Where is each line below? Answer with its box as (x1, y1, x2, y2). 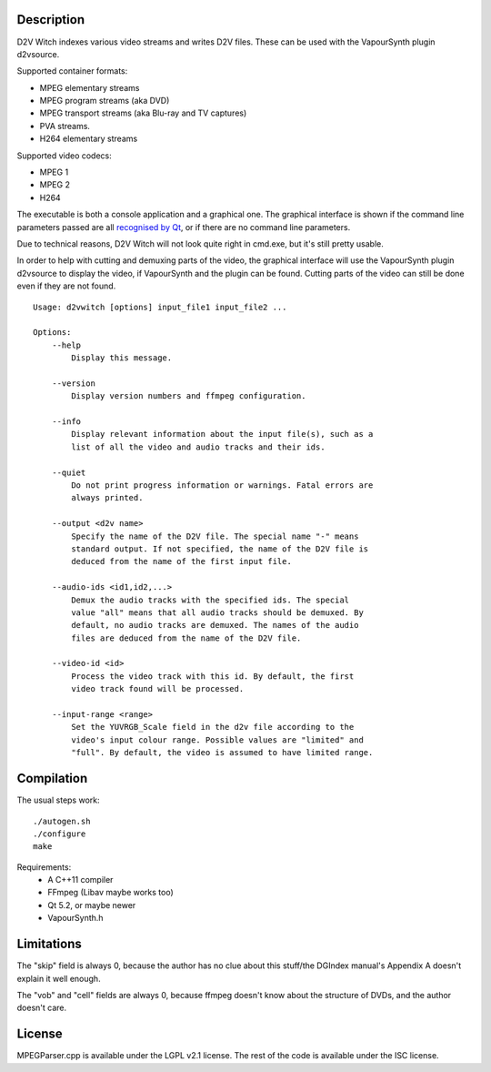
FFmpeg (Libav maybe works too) (47, 887, 175, 898)
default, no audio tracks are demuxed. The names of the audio (71, 620, 359, 631)
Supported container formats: (16, 66, 128, 76)
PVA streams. (39, 120, 91, 131)
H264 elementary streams (39, 133, 138, 145)
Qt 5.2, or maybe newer (47, 899, 136, 910)
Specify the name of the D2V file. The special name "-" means (71, 531, 359, 541)
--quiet (51, 467, 86, 478)
